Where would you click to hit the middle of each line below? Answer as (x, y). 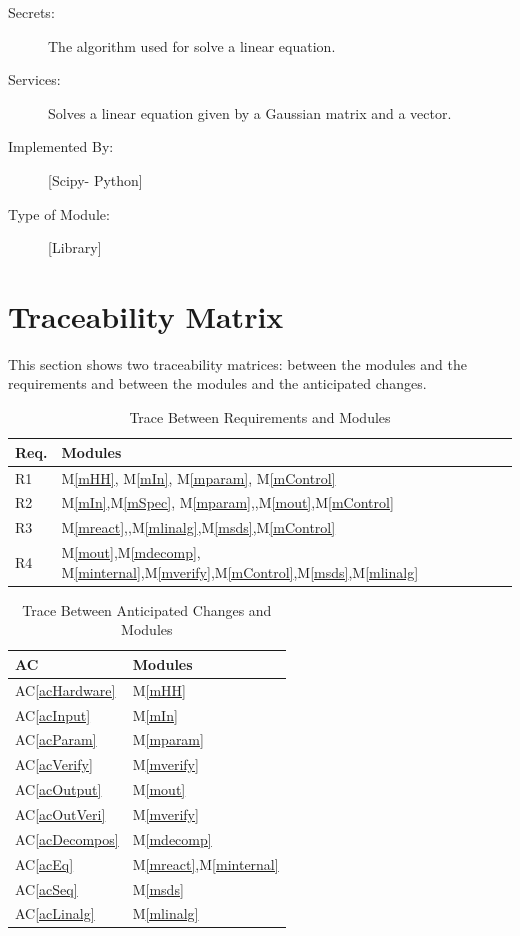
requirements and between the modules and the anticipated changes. (217, 383)
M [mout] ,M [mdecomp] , (131, 552)
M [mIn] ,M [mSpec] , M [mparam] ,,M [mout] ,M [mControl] (227, 502)
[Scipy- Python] (95, 179)
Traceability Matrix (146, 315)
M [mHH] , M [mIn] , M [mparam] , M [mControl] (198, 477)
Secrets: (31, 12)
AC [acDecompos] (67, 838)
